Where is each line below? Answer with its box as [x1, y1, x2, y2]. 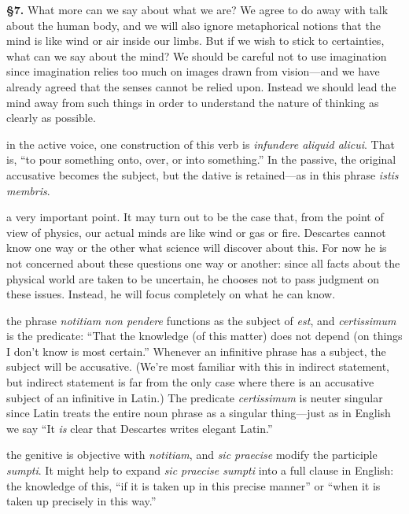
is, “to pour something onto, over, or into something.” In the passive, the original [6, 151, 396, 168]
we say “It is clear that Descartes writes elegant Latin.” [6, 420, 273, 436]
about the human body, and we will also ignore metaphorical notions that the [6, 17, 381, 33]
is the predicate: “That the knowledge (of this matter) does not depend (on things [6, 327, 403, 344]
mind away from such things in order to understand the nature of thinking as [6, 94, 379, 110]
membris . [6, 182, 50, 198]
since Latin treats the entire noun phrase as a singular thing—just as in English [6, 405, 391, 421]
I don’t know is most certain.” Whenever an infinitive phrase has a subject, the [6, 342, 386, 359]
